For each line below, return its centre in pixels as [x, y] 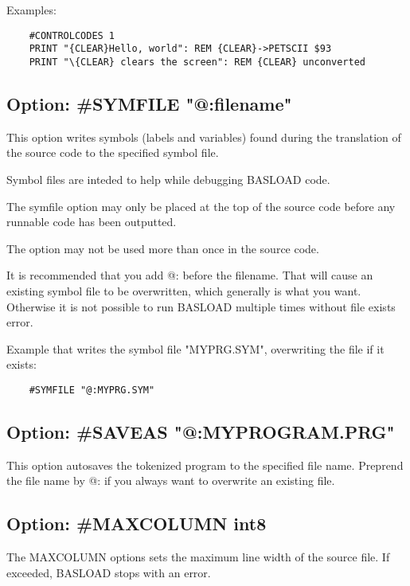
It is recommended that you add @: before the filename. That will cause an [190, 275]
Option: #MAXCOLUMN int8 [137, 523]
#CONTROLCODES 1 [72, 35]
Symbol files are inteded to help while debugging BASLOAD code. [168, 179]
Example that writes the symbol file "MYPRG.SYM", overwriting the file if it [195, 348]
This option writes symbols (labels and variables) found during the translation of [204, 137]
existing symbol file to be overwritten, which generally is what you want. [184, 290]
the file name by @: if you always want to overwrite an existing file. [171, 481]
